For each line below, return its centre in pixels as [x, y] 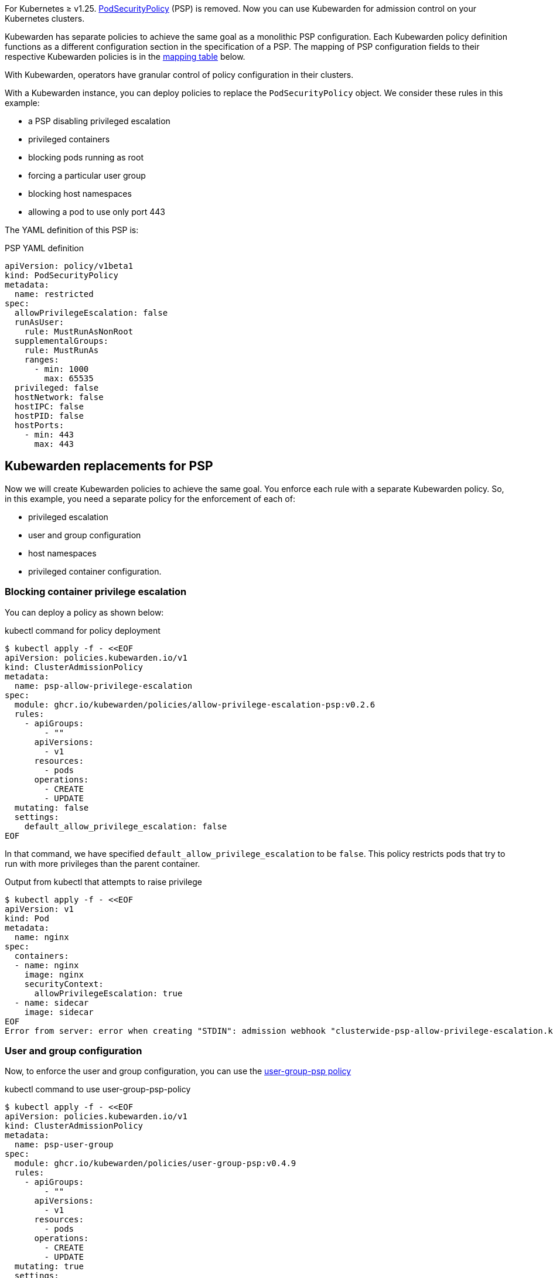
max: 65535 [69, 378]
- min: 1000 [62, 369]
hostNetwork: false [59, 397]
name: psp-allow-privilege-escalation [103, 686]
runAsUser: [39, 322]
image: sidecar [59, 1012]
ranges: [42, 360]
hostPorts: [39, 425]
